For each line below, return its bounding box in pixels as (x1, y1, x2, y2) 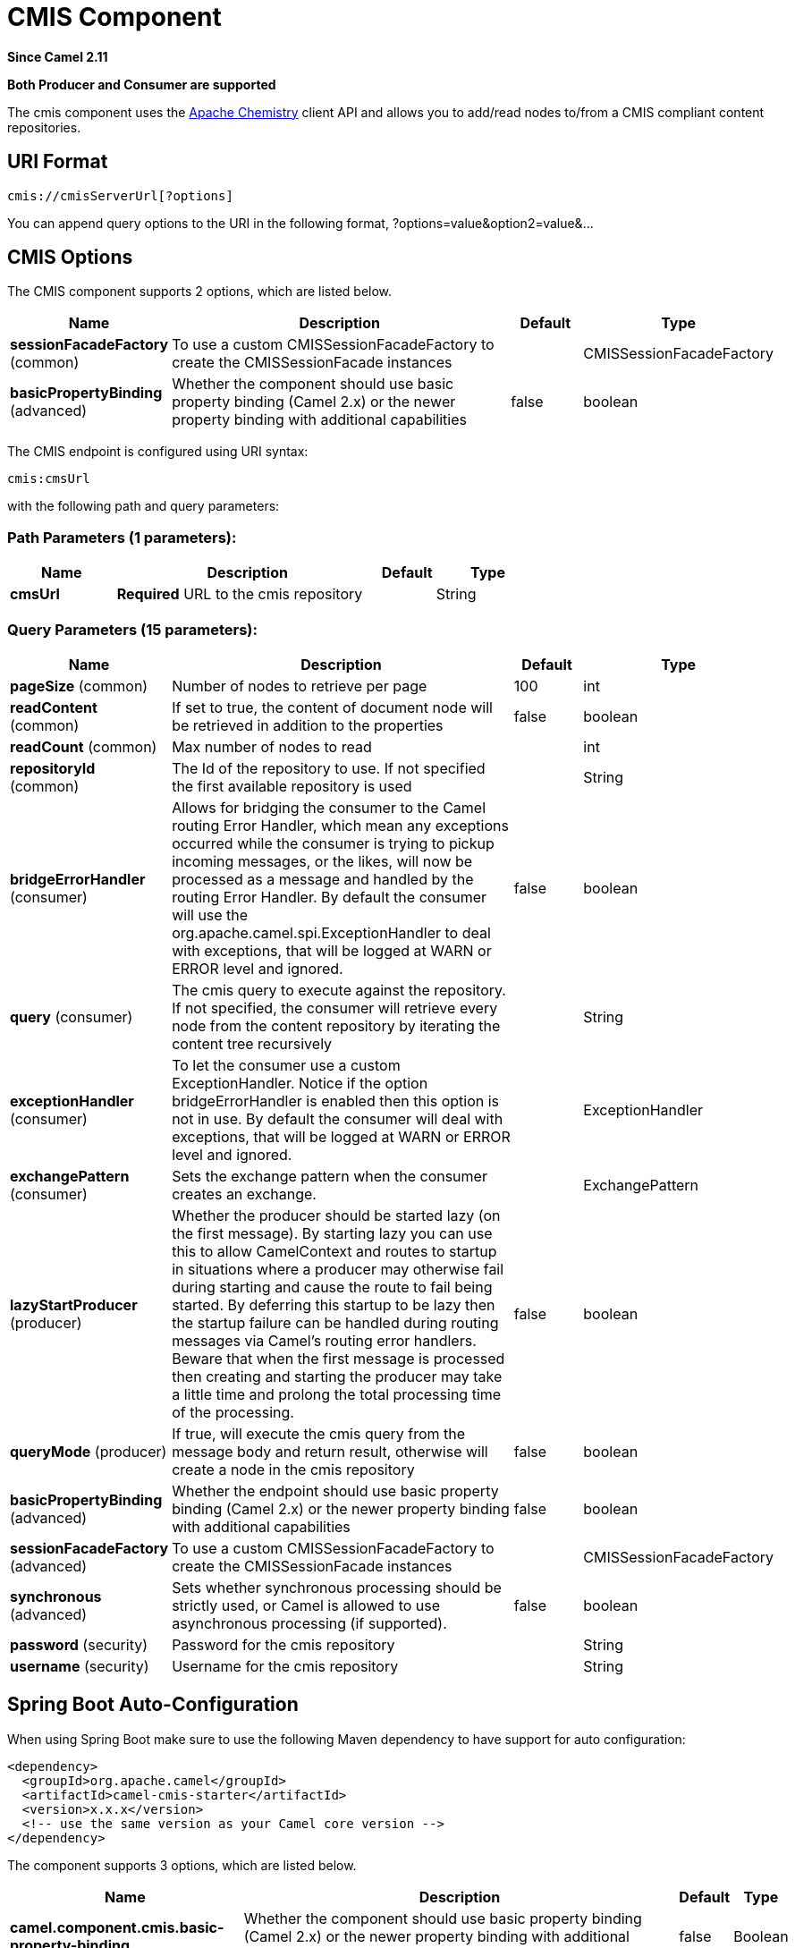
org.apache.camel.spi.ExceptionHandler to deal (172, 923, 491, 942)
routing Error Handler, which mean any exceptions (172, 816, 509, 834)
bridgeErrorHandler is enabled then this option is (172, 1091, 500, 1110)
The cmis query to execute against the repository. (172, 980, 506, 999)
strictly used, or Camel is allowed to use (172, 1596, 441, 1614)
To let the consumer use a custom (172, 1055, 401, 1074)
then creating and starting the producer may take (172, 1367, 503, 1385)
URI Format (7, 150, 108, 174)
